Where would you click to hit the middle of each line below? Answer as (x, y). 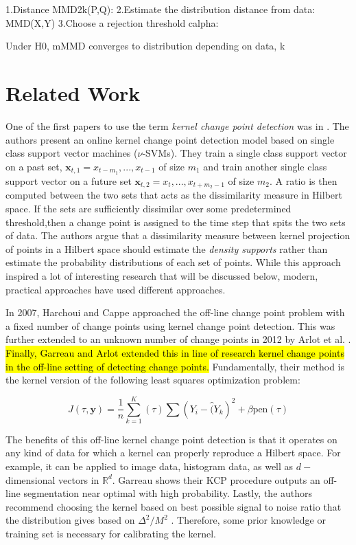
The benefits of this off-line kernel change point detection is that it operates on (171, 439)
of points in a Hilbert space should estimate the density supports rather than (167, 248)
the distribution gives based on (70, 520)
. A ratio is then (303, 180)
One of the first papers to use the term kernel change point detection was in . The (177, 125)
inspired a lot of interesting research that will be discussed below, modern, (162, 275)
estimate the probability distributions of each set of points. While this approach (173, 262)
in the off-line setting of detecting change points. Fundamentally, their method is (175, 366)
